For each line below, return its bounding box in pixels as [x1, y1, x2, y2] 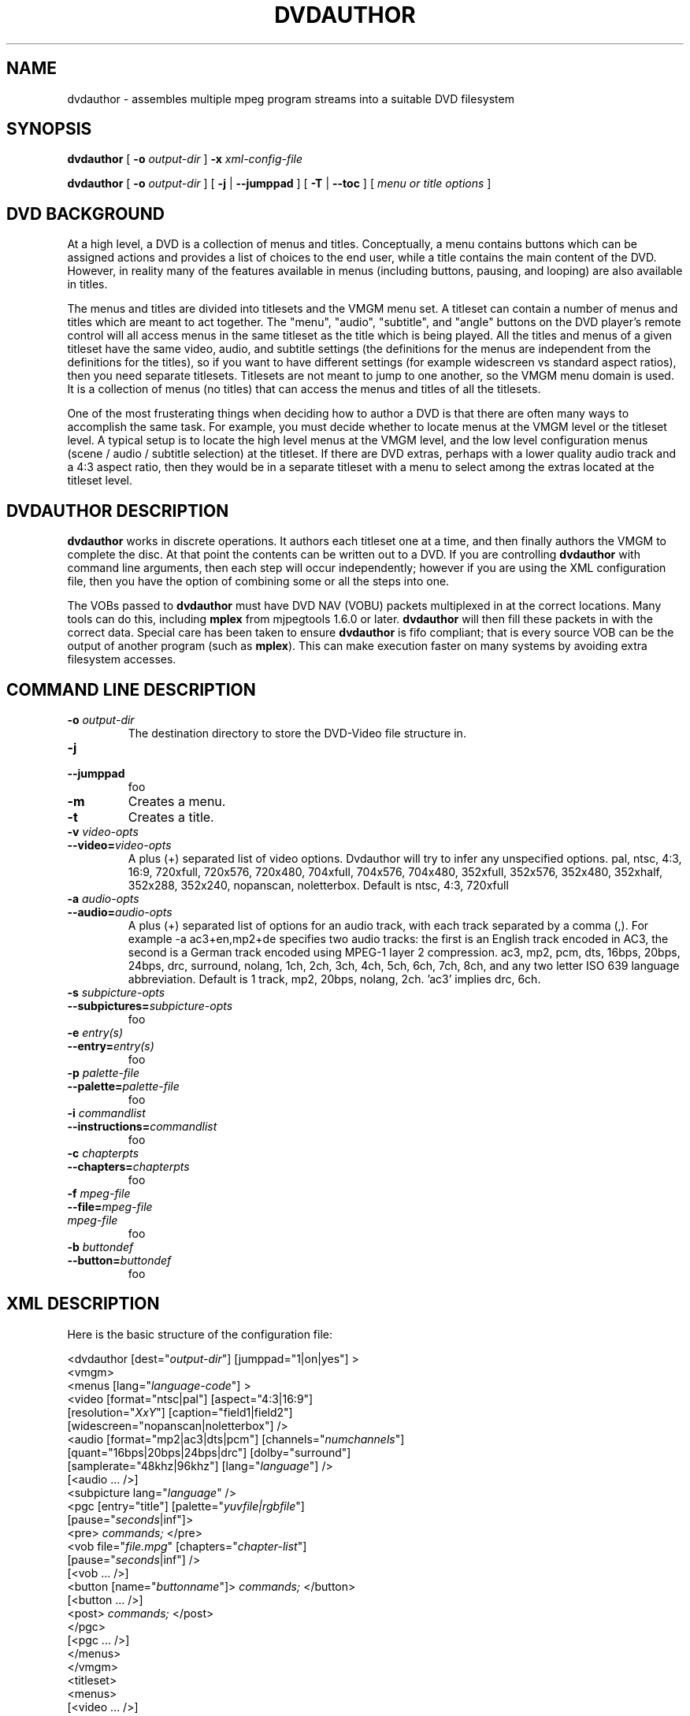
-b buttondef [67, 1239, 134, 1254]
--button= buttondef [67, 1253, 172, 1267]
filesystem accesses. [67, 652, 176, 667]
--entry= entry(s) [67, 1038, 154, 1053]
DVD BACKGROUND [6, 203, 165, 224]
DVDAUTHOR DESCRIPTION [6, 500, 229, 521]
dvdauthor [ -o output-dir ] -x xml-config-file [67, 152, 303, 166]
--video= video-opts [67, 838, 172, 852]
